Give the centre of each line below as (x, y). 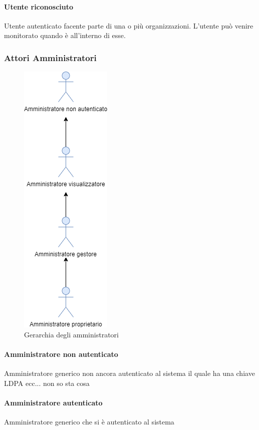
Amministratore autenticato (53, 402)
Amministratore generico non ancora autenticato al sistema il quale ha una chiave (129, 373)
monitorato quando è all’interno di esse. (65, 35)
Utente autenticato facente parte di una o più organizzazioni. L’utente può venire (129, 25)
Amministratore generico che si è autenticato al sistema (89, 422)
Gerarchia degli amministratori (71, 334)
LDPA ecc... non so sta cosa (47, 383)
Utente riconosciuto (39, 6)
